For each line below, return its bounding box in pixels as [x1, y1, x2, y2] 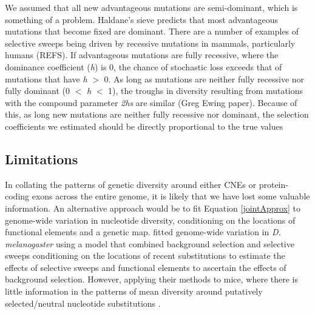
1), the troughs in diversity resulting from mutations [108, 84, 303, 97]
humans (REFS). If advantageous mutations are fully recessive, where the [5, 48, 279, 61]
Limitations [5, 149, 78, 168]
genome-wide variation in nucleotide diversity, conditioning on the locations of [5, 213, 296, 226]
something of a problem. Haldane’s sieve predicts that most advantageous [5, 13, 279, 25]
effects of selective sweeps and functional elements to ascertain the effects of [5, 261, 286, 273]
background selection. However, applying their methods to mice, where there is [5, 273, 299, 286]
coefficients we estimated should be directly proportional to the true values [5, 119, 283, 132]
